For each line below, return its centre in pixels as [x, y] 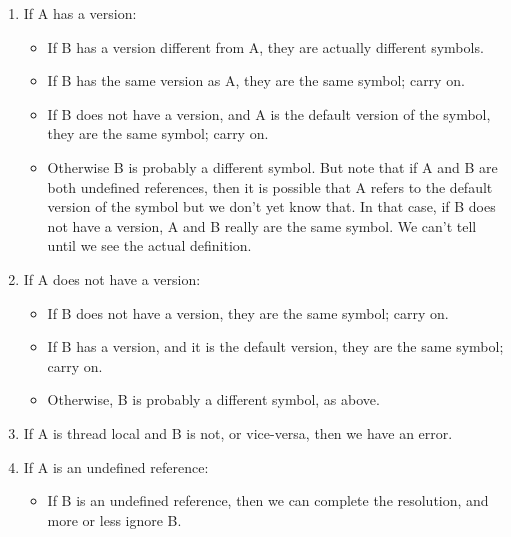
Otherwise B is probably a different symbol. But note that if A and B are [272, 166]
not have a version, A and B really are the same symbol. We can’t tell [262, 225]
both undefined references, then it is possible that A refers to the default [270, 186]
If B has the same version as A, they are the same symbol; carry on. [256, 80]
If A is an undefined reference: [116, 466]
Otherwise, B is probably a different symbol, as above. [213, 399]
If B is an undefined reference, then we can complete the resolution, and [268, 500]
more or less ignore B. [114, 519]
